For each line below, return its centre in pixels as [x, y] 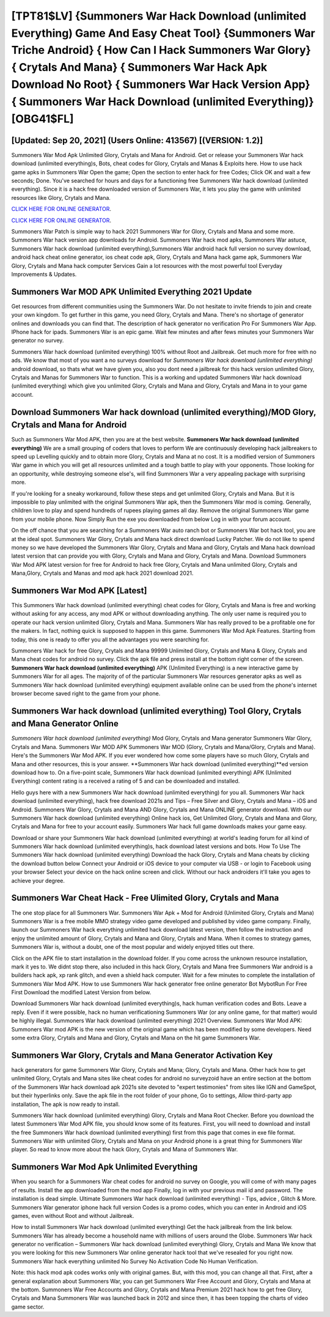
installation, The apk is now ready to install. [66, 1104]
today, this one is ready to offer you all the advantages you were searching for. [110, 640]
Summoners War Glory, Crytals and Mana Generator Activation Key [142, 1055]
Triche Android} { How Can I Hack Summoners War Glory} [161, 50]
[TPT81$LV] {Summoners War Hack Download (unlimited [159, 16]
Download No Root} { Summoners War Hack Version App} [161, 84]
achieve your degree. [38, 880]
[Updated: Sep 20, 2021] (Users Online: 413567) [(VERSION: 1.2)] [137, 140]
